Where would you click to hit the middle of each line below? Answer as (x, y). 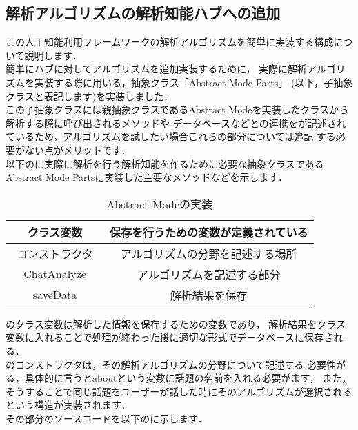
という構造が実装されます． (68, 405)
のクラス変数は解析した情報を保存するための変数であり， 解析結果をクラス (176, 323)
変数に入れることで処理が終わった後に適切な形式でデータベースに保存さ (169, 337)
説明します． (53, 55)
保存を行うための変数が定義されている (209, 232)
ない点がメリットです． (78, 149)
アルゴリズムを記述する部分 (209, 274)
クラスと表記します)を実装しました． (90, 96)
